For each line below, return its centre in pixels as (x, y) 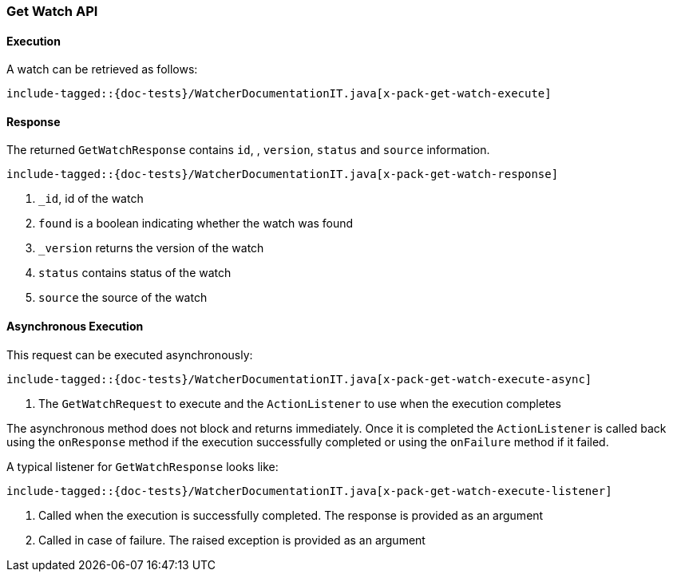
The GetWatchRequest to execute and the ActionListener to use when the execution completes (300, 403)
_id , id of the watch (91, 199)
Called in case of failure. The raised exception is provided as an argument (232, 540)
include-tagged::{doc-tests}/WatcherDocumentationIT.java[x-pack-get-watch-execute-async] (299, 379)
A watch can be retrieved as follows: (102, 69)
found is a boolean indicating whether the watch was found (196, 224)
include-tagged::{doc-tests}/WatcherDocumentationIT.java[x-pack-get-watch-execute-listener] (309, 491)
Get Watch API (52, 11)
